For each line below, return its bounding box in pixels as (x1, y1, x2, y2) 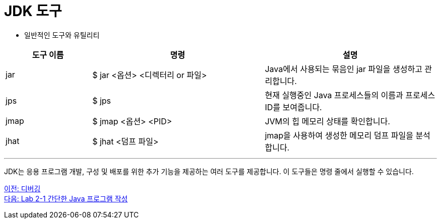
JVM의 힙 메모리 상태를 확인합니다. (265, 116, 390, 126)
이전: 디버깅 (4, 184, 41, 193)
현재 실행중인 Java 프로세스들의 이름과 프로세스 (265, 90, 435, 100)
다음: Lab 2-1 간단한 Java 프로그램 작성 (4, 194, 128, 203)
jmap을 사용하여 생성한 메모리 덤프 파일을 (265, 130, 413, 140)
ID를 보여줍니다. (265, 102, 322, 112)
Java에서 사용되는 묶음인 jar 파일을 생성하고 (265, 63, 422, 74)
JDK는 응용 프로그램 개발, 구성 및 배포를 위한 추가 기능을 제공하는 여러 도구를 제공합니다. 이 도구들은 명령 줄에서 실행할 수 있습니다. (4, 167, 414, 176)
